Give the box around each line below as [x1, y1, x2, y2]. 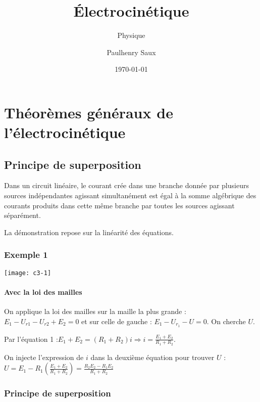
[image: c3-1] [4, 269, 51, 277]
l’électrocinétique [4, 122, 126, 143]
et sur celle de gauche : [81, 316, 152, 326]
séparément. [4, 210, 41, 220]
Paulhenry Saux [107, 47, 156, 57]
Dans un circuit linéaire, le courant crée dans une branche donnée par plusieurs [4, 180, 249, 191]
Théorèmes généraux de [4, 102, 173, 122]
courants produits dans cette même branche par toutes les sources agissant [4, 200, 235, 210]
